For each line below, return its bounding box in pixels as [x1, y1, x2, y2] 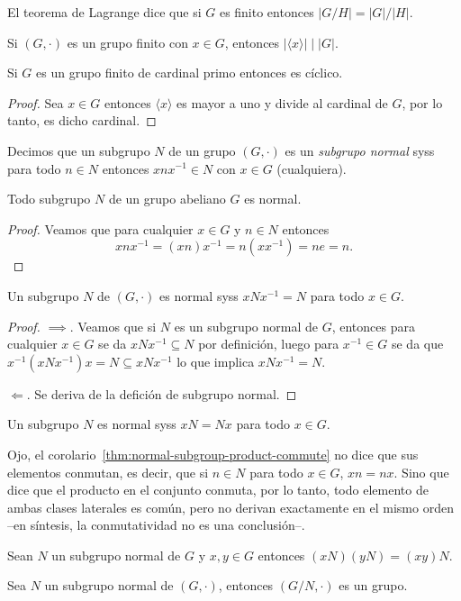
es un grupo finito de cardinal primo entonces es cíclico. [36, 63, 343, 82]
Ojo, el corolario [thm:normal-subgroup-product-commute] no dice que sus [7, 444, 419, 463]
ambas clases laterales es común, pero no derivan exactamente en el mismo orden [7, 497, 454, 516]
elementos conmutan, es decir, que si [7, 462, 209, 481]
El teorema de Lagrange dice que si [7, 3, 202, 21]
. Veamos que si [69, 316, 157, 335]
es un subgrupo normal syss [285, 141, 435, 159]
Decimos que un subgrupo [7, 141, 150, 159]
